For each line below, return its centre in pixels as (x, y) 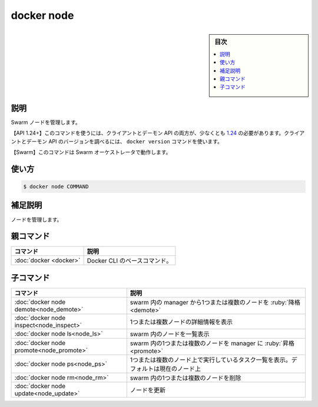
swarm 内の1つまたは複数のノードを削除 (185, 378)
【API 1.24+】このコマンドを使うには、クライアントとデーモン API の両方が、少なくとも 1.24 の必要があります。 (148, 133)
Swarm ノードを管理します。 (46, 122)
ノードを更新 (148, 390)
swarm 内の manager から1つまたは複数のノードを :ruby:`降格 (215, 302)
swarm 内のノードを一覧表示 (170, 334)
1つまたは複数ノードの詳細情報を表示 (181, 321)
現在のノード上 (180, 369)
